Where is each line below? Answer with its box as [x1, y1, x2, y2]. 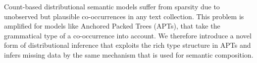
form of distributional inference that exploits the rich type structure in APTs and [4, 40, 251, 50]
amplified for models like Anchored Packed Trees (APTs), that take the [4, 21, 220, 31]
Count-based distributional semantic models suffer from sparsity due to [4, 1, 220, 11]
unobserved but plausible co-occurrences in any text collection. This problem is [4, 11, 244, 21]
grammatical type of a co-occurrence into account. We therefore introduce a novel [4, 30, 252, 40]
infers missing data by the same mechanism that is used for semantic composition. [4, 49, 254, 60]
